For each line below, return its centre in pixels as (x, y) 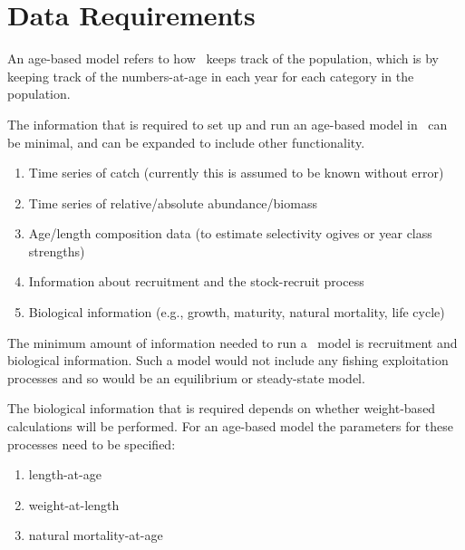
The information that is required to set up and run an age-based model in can (228, 124)
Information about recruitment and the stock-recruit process (196, 281)
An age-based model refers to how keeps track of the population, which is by (223, 58)
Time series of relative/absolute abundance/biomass (173, 203)
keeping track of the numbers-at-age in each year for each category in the (211, 76)
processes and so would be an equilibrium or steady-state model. (186, 377)
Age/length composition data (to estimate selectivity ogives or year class (230, 233)
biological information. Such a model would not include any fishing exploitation (228, 360)
